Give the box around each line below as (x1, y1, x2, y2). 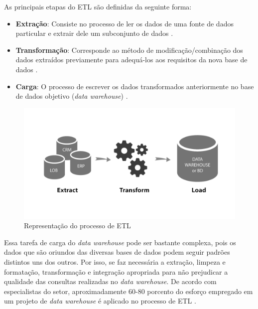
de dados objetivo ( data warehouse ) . (15, 91, 128, 101)
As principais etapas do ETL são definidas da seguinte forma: (4, 1, 192, 11)
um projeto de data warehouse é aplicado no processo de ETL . (4, 296, 196, 306)
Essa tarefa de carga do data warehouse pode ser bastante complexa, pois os (4, 237, 236, 247)
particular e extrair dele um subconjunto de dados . (15, 28, 173, 38)
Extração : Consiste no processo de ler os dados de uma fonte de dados (15, 18, 234, 28)
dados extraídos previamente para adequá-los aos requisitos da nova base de (15, 54, 248, 65)
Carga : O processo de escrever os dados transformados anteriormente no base (15, 81, 254, 91)
